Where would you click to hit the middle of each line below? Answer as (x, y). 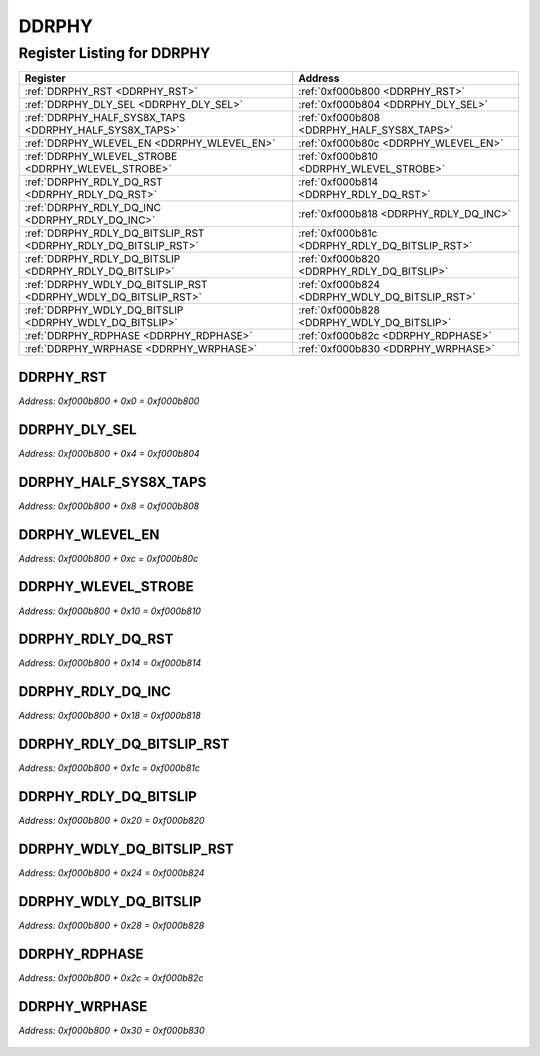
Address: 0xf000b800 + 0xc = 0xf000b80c (108, 558)
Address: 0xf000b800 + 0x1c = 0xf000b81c (109, 768)
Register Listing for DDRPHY (114, 53)
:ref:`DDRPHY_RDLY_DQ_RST (94, 182)
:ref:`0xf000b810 (338, 157)
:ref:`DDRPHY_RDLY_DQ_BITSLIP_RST (114, 233)
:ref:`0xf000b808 (339, 118)
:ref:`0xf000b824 (339, 285)
